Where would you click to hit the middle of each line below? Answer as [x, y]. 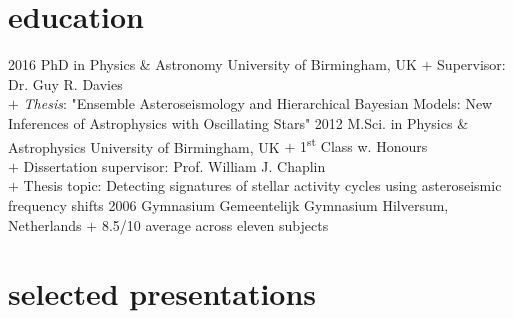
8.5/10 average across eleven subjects [215, 224]
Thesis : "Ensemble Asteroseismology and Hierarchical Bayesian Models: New [258, 103]
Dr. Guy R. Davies [65, 83]
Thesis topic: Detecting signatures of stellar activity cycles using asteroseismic [262, 185]
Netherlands [45, 224]
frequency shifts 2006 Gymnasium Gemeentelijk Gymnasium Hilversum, [228, 204]
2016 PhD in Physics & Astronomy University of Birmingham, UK [212, 64]
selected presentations [162, 293]
